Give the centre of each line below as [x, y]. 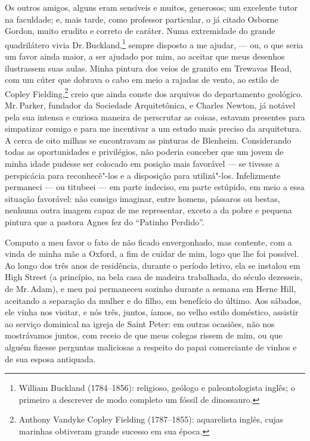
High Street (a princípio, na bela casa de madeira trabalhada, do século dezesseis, [154, 277]
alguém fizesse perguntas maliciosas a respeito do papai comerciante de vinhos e [151, 347]
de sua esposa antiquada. [50, 358]
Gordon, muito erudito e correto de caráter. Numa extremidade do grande [140, 31]
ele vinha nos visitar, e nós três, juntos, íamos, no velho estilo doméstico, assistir [152, 312]
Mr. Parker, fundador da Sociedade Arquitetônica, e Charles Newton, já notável [150, 105]
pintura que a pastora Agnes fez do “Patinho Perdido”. [105, 222]
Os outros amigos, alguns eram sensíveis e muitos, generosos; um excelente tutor [151, 7]
